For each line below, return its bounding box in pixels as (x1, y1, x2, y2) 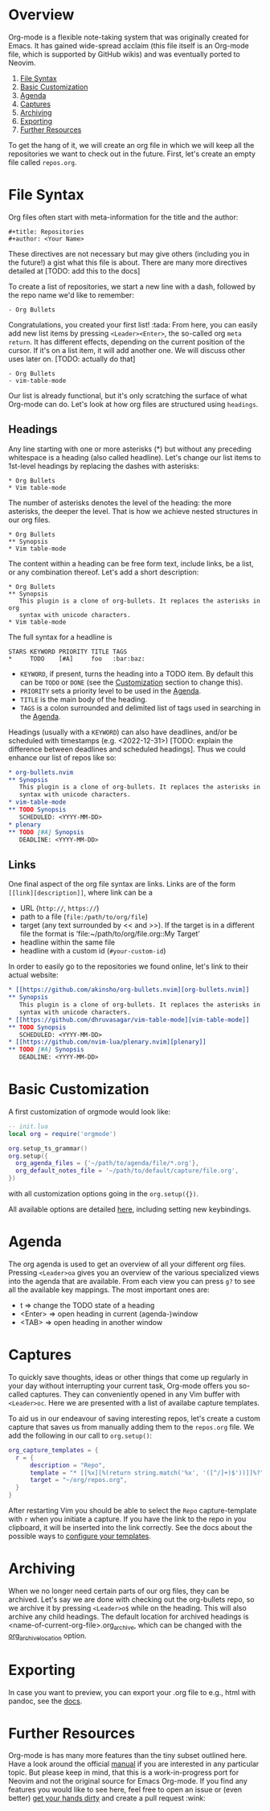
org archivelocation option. (8, 1631, 87, 1642)
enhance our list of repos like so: (8, 752, 117, 762)
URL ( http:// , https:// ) (19, 903, 100, 913)
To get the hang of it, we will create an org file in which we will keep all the (8, 140, 255, 150)
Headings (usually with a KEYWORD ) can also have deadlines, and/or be (8, 726, 238, 737)
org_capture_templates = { (8, 1446, 99, 1454)
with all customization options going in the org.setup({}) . (8, 1189, 199, 1199)
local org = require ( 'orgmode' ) (8, 1130, 117, 1138)
